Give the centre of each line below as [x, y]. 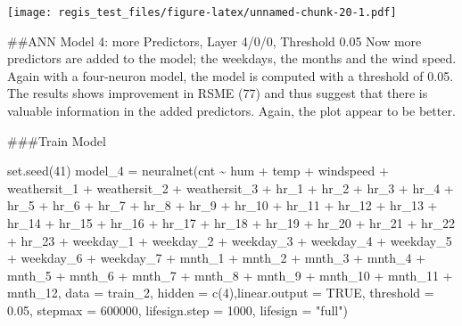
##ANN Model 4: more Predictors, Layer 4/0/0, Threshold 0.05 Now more [214, 41]
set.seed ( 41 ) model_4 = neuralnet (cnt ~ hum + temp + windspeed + [198, 171]
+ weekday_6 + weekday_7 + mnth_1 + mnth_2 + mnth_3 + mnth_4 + [217, 258]
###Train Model [57, 140]
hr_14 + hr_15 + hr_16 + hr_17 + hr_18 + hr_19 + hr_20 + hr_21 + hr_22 [231, 223]
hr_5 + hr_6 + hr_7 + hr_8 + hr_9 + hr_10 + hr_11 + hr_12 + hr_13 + [223, 205]
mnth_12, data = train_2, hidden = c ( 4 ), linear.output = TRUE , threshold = [221, 293]
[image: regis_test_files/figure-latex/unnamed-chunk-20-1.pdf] [202, 12]
